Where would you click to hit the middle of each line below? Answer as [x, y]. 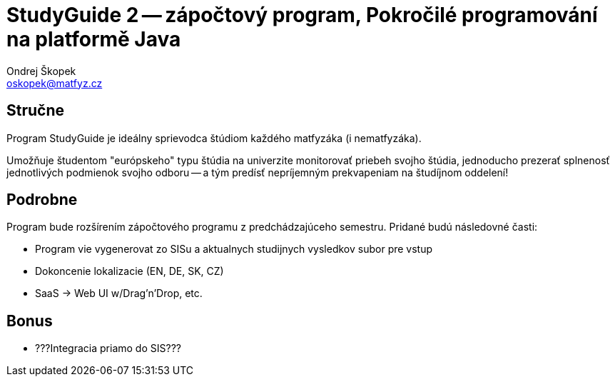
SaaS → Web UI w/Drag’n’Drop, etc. [119, 293]
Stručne [36, 111]
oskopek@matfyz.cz [55, 83]
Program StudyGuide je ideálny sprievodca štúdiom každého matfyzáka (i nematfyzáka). [214, 138]
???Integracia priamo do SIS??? [108, 348]
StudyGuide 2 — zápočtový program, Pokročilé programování [302, 15]
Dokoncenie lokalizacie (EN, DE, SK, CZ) [129, 271]
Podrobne [42, 200]
